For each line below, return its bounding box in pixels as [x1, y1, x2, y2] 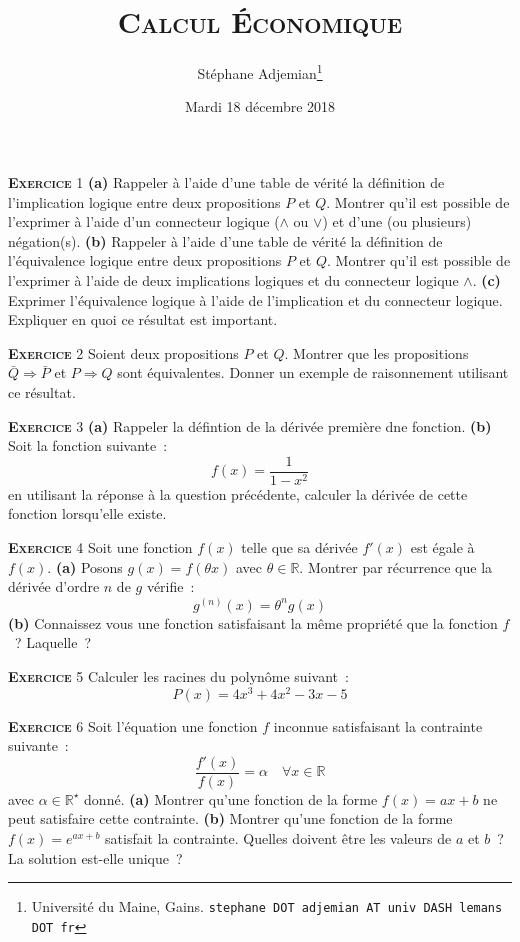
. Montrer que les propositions [284, 342, 469, 363]
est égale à [410, 536, 475, 557]
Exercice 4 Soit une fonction [8, 536, 193, 557]
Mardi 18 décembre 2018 [184, 96, 336, 117]
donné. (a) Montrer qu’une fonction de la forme [84, 788, 378, 809]
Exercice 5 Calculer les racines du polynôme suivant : [8, 665, 349, 686]
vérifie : [146, 576, 195, 597]
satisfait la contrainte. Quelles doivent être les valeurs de [105, 828, 452, 849]
